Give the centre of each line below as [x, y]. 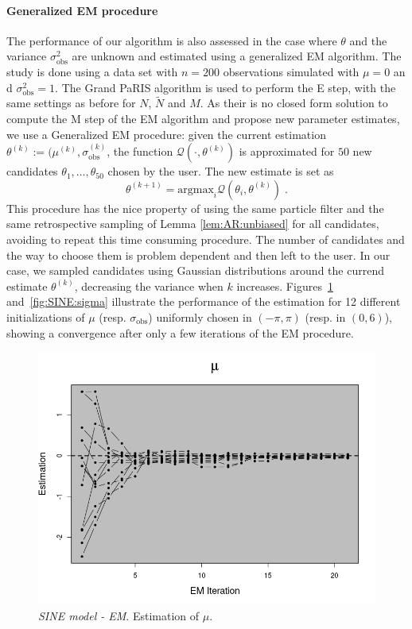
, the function [140, 151]
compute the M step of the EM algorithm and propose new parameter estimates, [203, 118]
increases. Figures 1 [285, 286]
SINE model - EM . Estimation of [119, 615]
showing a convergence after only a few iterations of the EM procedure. [180, 332]
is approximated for [287, 151]
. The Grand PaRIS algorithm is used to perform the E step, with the [225, 87]
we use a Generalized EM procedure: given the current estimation [166, 134]
